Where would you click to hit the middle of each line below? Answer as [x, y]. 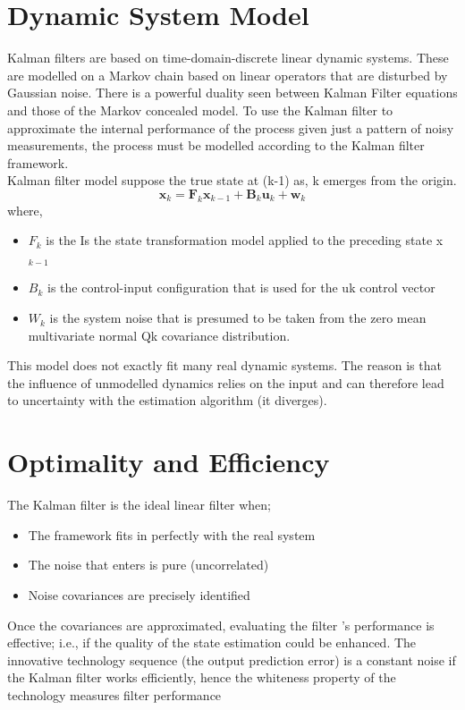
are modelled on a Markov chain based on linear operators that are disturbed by [228, 75]
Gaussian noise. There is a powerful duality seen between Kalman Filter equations [232, 93]
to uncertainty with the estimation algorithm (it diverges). [167, 400]
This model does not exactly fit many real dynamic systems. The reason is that [224, 365]
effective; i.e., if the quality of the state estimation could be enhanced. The [212, 642]
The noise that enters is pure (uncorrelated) [148, 565]
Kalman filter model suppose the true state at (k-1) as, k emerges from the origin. [232, 180]
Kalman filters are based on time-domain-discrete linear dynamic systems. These [228, 58]
